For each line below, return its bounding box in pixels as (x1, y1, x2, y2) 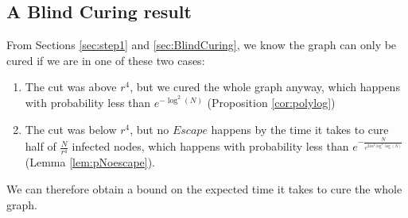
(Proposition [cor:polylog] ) (207, 94, 336, 110)
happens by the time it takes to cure (211, 120, 389, 137)
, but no (130, 120, 169, 137)
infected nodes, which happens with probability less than (72, 138, 349, 155)
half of (25, 138, 56, 155)
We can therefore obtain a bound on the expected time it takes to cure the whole (6, 180, 402, 197)
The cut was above (25, 78, 117, 95)
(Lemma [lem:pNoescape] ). (25, 154, 156, 170)
